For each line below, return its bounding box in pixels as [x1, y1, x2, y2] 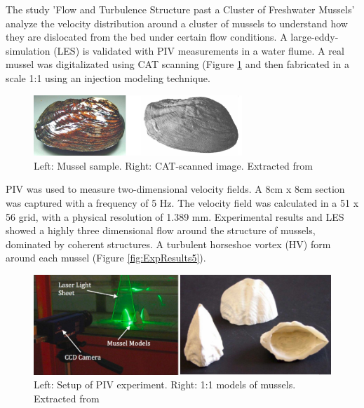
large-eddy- [290, 29, 339, 44]
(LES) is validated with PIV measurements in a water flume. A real [53, 43, 344, 57]
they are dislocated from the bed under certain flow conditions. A [6, 29, 288, 44]
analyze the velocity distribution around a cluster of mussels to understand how [6, 15, 348, 30]
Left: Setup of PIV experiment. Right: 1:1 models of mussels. [34, 377, 296, 392]
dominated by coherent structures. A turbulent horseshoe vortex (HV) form [6, 236, 331, 251]
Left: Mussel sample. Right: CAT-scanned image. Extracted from [34, 158, 314, 172]
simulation [6, 43, 50, 57]
